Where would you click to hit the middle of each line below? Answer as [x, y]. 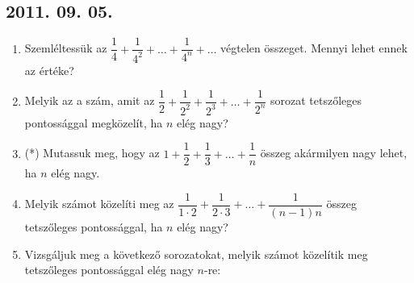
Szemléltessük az [66, 48]
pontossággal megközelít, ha [94, 122]
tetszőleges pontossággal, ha [94, 226]
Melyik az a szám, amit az [90, 100]
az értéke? [49, 70]
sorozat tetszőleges [316, 100]
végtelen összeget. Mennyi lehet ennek [314, 48]
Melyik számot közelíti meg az [99, 204]
